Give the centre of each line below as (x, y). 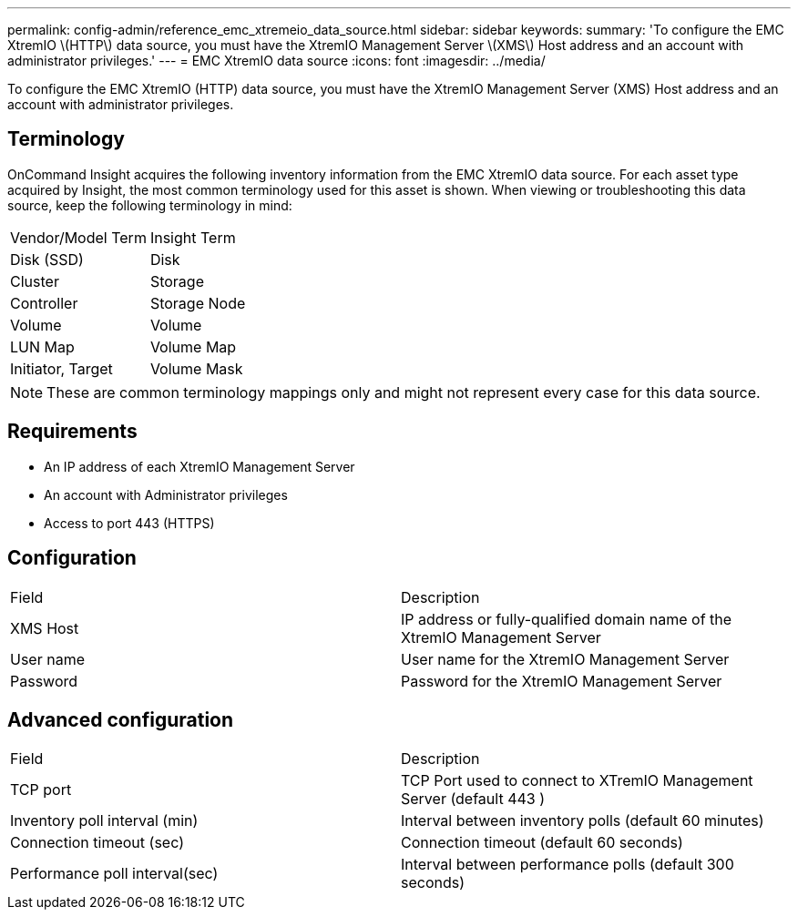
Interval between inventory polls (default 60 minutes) (583, 821)
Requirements (72, 432)
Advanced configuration (121, 719)
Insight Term (193, 237)
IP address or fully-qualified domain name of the (567, 619)
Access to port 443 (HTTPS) (129, 523)
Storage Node (198, 303)
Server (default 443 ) (473, 799)
